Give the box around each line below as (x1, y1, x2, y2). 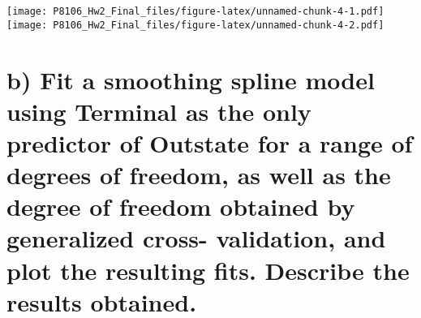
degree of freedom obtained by (6, 190, 355, 223)
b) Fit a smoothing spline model (6, 62, 375, 96)
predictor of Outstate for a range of (6, 126, 413, 159)
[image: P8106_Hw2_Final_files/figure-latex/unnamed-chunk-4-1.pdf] (6, 6, 384, 17)
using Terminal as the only (6, 94, 311, 127)
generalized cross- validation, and (6, 221, 386, 255)
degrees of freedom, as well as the (6, 158, 391, 191)
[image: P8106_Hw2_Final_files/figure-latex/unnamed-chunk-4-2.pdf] (6, 19, 384, 31)
